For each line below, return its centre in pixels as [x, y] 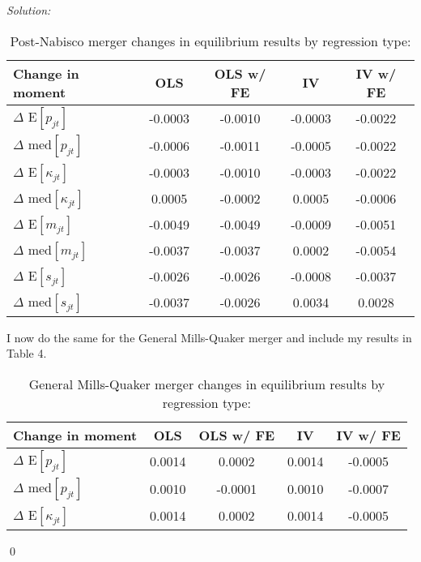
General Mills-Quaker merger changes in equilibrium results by [207, 384]
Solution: [29, 10]
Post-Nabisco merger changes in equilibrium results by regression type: [210, 41]
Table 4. [27, 353]
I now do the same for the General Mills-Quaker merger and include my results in [209, 337]
